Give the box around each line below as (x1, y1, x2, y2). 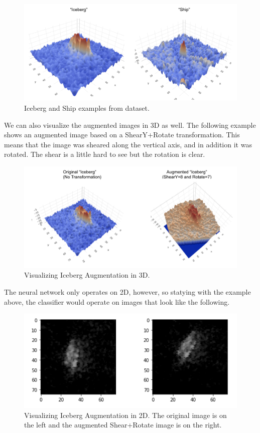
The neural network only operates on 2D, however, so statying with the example (4, 287, 251, 297)
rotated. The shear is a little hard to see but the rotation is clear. (4, 149, 205, 159)
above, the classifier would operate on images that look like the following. (4, 296, 230, 307)
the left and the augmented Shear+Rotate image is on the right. (24, 419, 222, 430)
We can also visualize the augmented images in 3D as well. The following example (4, 119, 256, 130)
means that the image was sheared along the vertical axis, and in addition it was (4, 139, 252, 149)
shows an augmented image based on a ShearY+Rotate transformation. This (4, 129, 240, 140)
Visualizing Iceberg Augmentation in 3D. (24, 270, 150, 280)
